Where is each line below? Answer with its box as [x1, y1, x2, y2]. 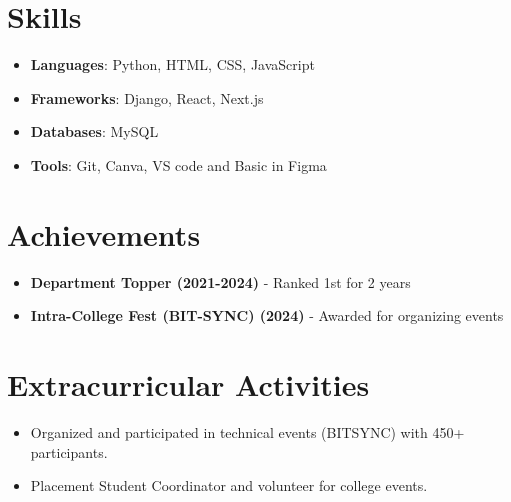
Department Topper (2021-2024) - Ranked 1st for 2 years [30, 271, 411, 292]
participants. [30, 441, 108, 462]
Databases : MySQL [30, 121, 159, 142]
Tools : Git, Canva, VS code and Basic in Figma [30, 154, 327, 175]
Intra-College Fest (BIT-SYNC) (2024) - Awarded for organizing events [30, 305, 504, 326]
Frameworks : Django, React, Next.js [30, 87, 264, 108]
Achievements [7, 213, 201, 254]
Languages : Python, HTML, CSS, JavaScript [30, 54, 315, 75]
